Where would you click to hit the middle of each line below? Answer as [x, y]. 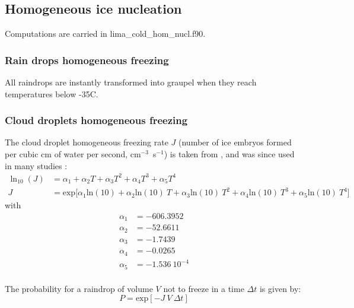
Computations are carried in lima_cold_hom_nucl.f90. [105, 34]
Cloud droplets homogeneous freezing [96, 120]
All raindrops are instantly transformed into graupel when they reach [131, 82]
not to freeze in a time [204, 288]
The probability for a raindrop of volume [79, 288]
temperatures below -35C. [52, 93]
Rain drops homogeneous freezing [87, 60]
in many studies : [36, 165]
